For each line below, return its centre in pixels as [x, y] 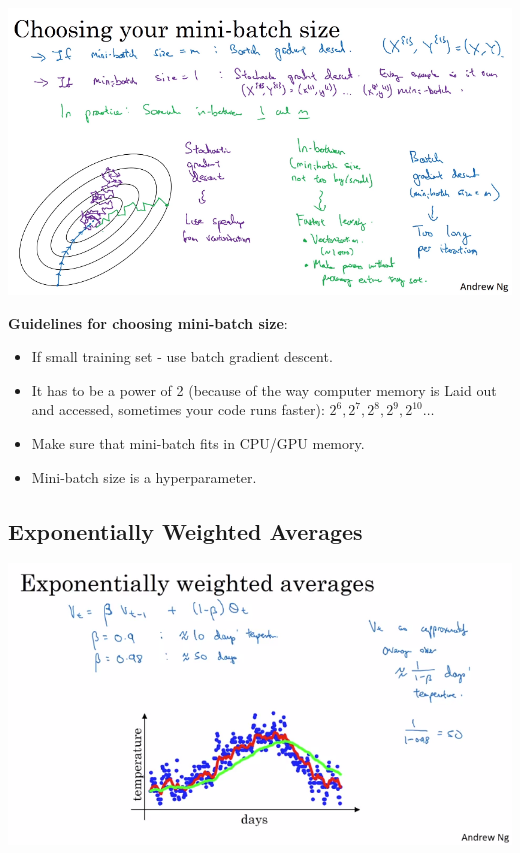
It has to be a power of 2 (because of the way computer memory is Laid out [264, 389]
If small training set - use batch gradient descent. [182, 356]
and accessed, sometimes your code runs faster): [178, 409]
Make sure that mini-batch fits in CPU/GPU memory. [198, 443]
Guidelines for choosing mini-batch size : [148, 322]
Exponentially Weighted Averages [185, 530]
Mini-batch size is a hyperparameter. [144, 476]
